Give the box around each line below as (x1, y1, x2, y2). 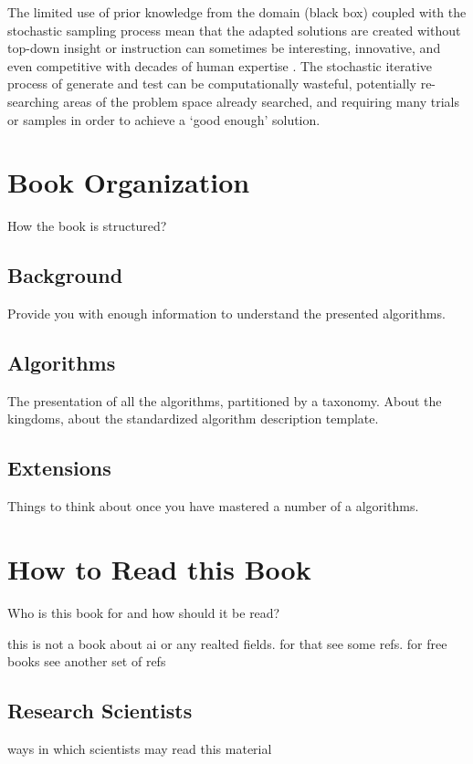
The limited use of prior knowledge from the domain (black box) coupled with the (7, 3, 467, 21)
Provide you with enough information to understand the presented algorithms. (7, 304, 446, 323)
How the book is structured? (7, 216, 167, 235)
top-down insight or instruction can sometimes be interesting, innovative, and (7, 38, 441, 58)
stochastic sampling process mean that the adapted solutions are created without (7, 20, 461, 39)
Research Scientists (7, 696, 193, 725)
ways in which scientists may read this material (7, 738, 272, 758)
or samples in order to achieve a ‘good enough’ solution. (7, 110, 321, 129)
